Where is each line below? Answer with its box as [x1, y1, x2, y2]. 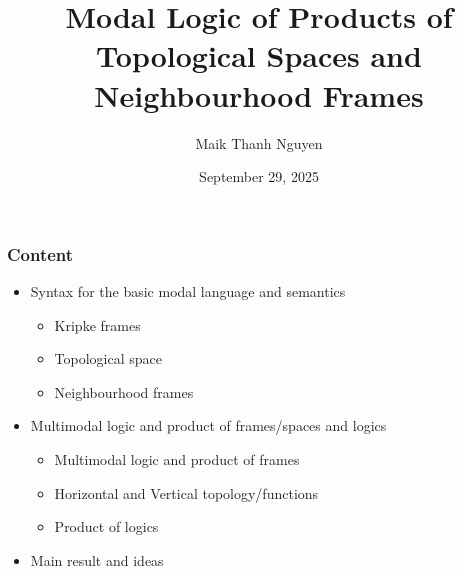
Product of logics [54, 516, 159, 537]
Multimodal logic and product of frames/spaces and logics [30, 415, 387, 436]
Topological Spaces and [96, 35, 422, 76]
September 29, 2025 [199, 166, 319, 187]
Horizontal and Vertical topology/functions [54, 482, 319, 503]
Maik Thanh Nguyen [195, 132, 323, 153]
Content [7, 241, 74, 266]
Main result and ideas [30, 549, 164, 570]
